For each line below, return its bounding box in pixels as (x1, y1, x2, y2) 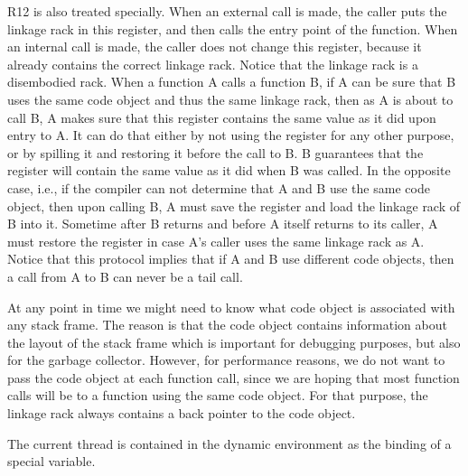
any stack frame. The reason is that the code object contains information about (7, 315, 447, 334)
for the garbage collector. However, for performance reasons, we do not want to (7, 350, 445, 369)
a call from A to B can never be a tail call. (7, 266, 243, 285)
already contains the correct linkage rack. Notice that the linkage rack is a (7, 54, 418, 73)
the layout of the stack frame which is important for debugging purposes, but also (7, 332, 461, 351)
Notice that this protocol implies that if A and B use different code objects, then (7, 249, 454, 268)
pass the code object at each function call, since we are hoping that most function (7, 368, 460, 387)
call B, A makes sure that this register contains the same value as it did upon (7, 107, 436, 126)
